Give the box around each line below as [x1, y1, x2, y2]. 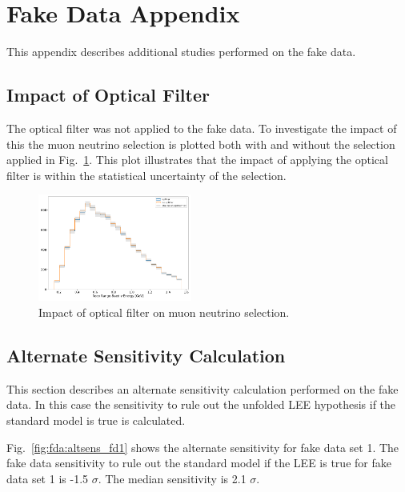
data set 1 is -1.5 [6, 470, 89, 486]
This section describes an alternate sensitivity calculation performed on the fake [6, 380, 399, 397]
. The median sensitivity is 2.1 [98, 470, 247, 486]
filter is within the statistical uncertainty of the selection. [6, 166, 287, 183]
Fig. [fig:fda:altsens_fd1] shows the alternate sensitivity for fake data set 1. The [6, 438, 399, 455]
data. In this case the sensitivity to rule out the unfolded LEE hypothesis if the [6, 396, 396, 413]
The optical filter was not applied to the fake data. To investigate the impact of [6, 119, 397, 136]
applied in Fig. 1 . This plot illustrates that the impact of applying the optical [6, 151, 388, 168]
